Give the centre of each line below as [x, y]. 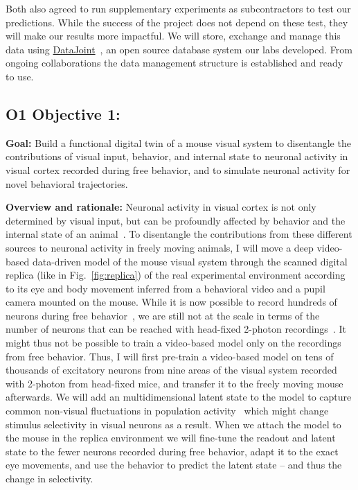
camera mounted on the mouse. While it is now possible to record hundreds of [171, 302]
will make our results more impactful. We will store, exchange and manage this [173, 36]
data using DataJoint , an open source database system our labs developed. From [179, 49]
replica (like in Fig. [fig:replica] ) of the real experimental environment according [176, 275]
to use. [20, 76]
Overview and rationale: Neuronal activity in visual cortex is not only [161, 207]
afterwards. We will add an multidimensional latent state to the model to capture [179, 397]
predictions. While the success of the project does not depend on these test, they [177, 22]
